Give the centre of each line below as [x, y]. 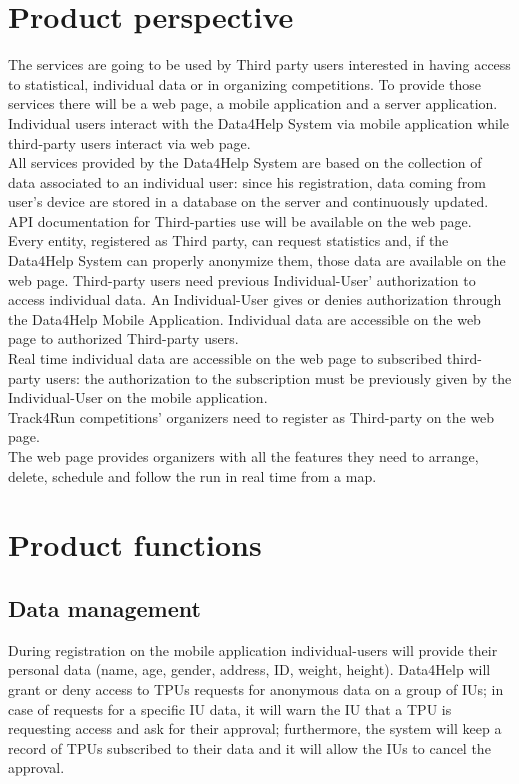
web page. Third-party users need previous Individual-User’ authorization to [242, 279]
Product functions [135, 544]
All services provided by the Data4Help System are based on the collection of [245, 162]
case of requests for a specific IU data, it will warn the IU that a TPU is [230, 708]
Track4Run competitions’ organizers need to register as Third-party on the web [251, 416]
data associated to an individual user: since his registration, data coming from [247, 181]
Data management [104, 607]
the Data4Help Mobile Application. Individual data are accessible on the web [244, 318]
